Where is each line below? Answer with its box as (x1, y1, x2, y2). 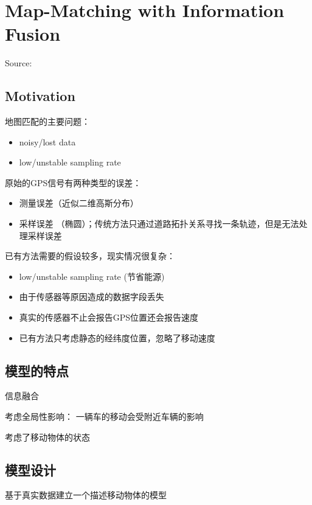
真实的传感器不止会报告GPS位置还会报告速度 (19, 311, 199, 324)
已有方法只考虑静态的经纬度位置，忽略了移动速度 (19, 331, 215, 344)
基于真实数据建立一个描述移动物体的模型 (5, 489, 167, 501)
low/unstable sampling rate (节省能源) (19, 270, 165, 282)
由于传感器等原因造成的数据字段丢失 (19, 290, 164, 303)
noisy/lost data (19, 135, 76, 148)
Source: (5, 57, 32, 69)
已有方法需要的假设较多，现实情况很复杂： (5, 249, 175, 262)
